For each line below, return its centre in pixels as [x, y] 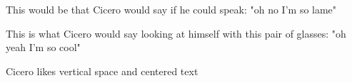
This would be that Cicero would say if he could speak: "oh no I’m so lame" [171, 9]
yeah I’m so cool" [43, 47]
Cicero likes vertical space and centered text [102, 71]
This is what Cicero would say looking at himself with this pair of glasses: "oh [176, 33]
